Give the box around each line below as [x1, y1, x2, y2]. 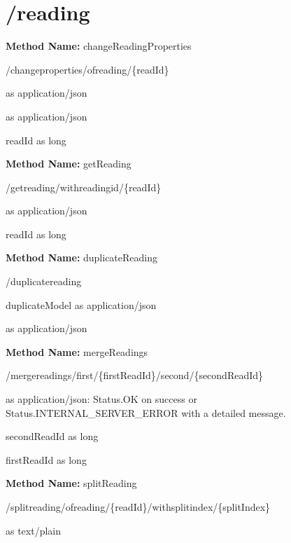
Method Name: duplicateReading [6, 250, 158, 265]
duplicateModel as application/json [6, 297, 157, 312]
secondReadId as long [6, 429, 99, 444]
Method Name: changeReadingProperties [6, 39, 192, 53]
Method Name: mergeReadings [6, 344, 148, 359]
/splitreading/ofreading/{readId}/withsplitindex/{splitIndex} [6, 500, 271, 514]
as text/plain [6, 523, 62, 537]
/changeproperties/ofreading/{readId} [6, 62, 169, 76]
